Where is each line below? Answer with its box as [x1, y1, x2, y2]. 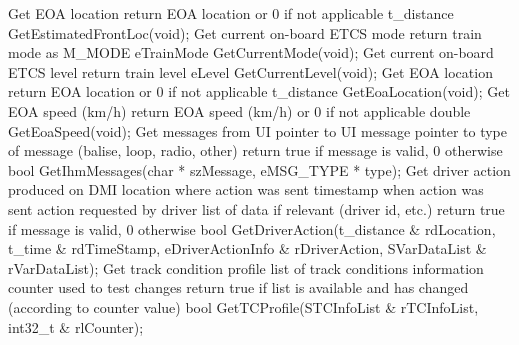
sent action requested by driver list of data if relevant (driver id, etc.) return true [8, 198, 505, 219]
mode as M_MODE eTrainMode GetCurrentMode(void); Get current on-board [8, 42, 494, 63]
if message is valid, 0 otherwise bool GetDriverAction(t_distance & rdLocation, [8, 218, 496, 239]
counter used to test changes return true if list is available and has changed [8, 277, 469, 298]
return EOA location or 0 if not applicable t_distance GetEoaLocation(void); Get [8, 81, 510, 102]
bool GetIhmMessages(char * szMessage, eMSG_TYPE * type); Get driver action [8, 159, 511, 180]
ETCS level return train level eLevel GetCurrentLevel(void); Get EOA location [8, 61, 493, 82]
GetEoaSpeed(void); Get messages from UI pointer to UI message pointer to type [8, 120, 508, 141]
